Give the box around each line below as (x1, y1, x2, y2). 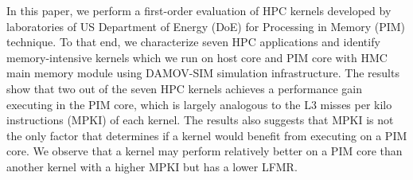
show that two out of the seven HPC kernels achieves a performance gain (6, 80, 363, 96)
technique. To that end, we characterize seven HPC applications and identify (6, 33, 380, 50)
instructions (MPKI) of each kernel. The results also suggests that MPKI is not (6, 112, 394, 128)
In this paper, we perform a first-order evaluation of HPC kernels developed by (6, 2, 392, 18)
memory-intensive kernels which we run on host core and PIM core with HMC (6, 49, 388, 65)
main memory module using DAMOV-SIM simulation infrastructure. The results (6, 65, 399, 81)
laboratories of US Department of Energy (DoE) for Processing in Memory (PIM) (6, 18, 406, 34)
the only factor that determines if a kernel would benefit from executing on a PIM (6, 127, 407, 143)
